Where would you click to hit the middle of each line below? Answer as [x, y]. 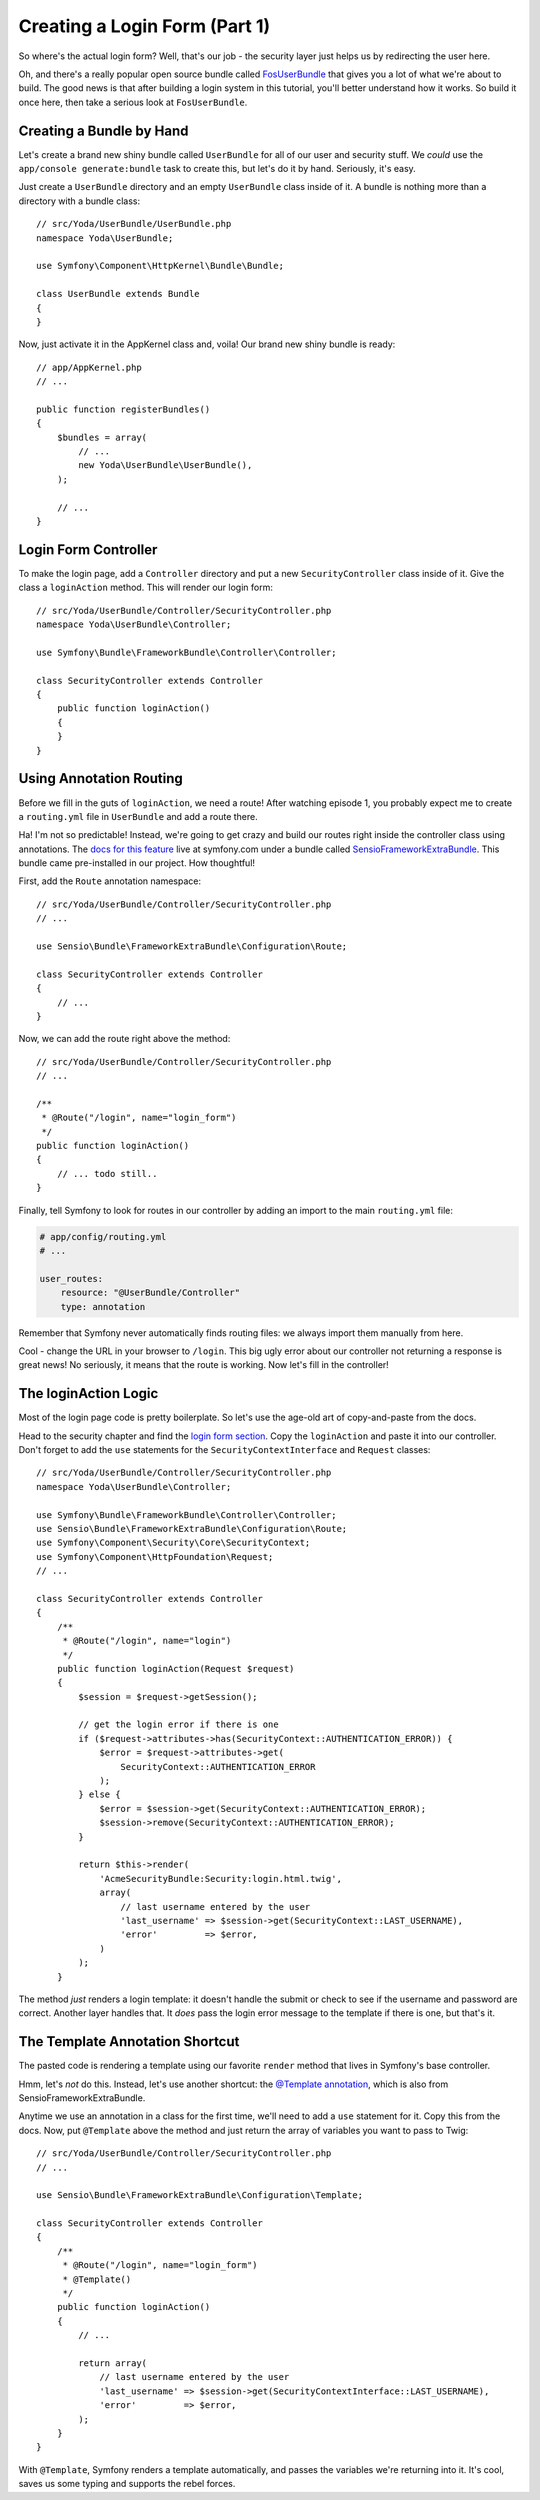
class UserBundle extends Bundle [118, 294]
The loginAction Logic [88, 1393]
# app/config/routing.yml [103, 1236]
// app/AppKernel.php [89, 367]
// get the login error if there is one [178, 1724]
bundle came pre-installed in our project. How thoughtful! [136, 863]
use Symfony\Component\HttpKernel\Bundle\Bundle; [160, 266]
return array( [113, 2363]
